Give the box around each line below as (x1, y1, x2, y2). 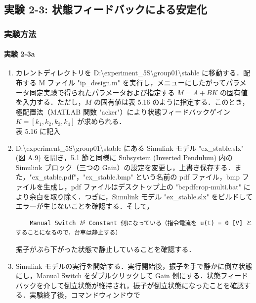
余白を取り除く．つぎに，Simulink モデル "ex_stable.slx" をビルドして (29, 191, 253, 201)
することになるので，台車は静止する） (15, 229, 122, 237)
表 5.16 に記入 (15, 125, 61, 136)
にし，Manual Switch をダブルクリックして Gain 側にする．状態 (15, 270, 221, 281)
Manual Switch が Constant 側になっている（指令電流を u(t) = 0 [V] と (30, 219, 253, 227)
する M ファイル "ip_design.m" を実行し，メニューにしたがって (22, 77, 226, 88)
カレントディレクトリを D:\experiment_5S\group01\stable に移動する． (15, 67, 244, 78)
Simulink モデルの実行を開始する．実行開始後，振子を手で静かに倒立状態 (15, 260, 253, 271)
